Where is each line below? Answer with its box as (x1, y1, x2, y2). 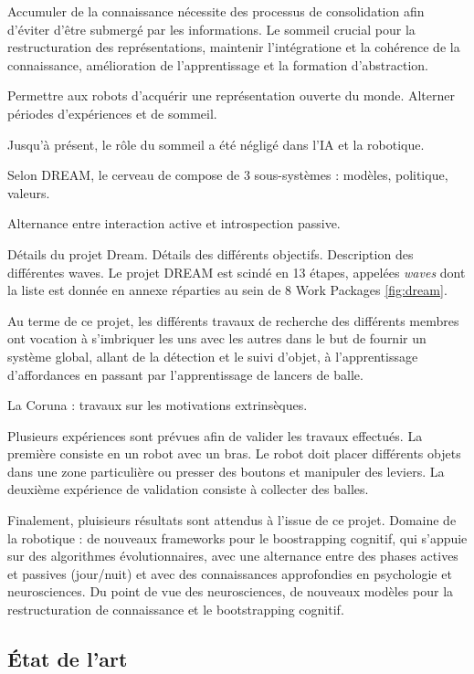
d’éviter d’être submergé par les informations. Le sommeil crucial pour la (7, 19, 416, 38)
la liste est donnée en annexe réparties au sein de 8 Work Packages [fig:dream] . (7, 280, 448, 300)
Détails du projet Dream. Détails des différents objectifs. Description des (7, 244, 414, 263)
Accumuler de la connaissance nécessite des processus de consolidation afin (7, 2, 425, 20)
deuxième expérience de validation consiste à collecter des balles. (7, 479, 369, 499)
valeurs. (7, 183, 50, 202)
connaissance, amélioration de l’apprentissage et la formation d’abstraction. (7, 55, 429, 74)
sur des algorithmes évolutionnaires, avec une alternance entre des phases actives (7, 546, 458, 565)
